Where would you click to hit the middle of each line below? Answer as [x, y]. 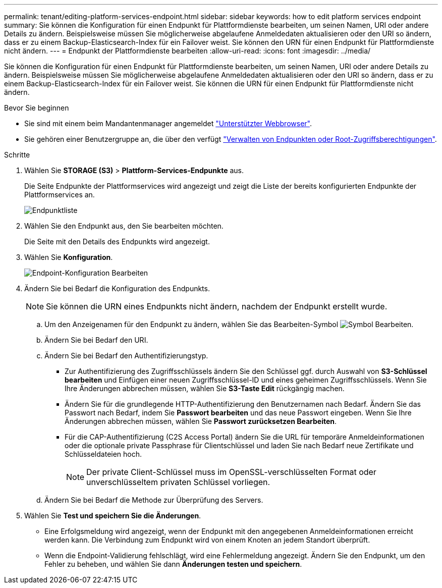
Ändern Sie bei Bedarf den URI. [96, 340]
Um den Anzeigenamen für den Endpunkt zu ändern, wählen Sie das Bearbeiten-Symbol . [229, 324]
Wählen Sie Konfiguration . [69, 257]
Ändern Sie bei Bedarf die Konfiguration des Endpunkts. [117, 288]
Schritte [17, 155]
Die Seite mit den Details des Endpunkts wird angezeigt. [117, 242]
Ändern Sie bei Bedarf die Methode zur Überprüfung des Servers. [154, 500]
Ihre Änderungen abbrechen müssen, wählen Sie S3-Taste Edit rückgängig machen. [205, 388]
